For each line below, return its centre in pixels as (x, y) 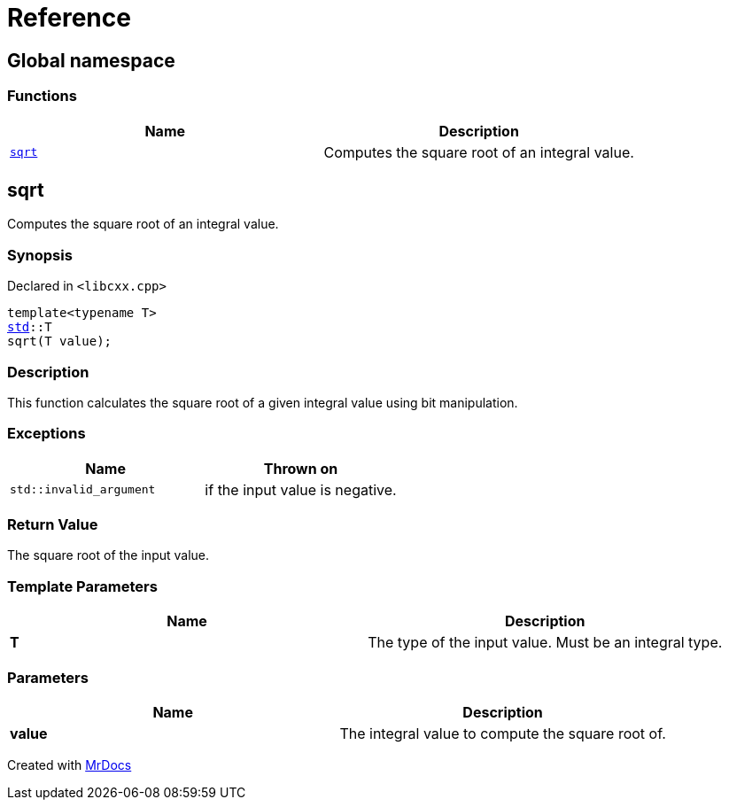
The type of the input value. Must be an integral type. (545, 643)
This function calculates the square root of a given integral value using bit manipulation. (263, 402)
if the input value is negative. (301, 489)
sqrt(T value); (60, 341)
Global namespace (91, 60)
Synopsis (40, 255)
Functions (42, 96)
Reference (69, 18)
